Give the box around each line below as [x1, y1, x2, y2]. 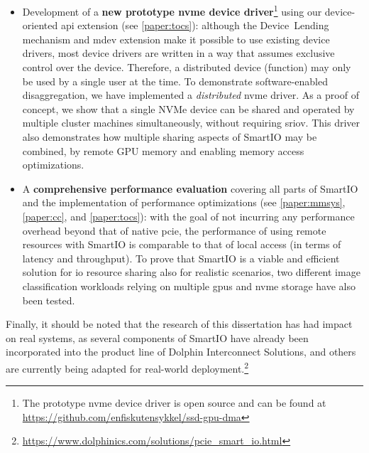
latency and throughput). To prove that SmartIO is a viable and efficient [22, 250, 340, 265]
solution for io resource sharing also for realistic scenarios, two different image [22, 265, 360, 279]
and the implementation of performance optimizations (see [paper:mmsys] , [22, 195, 346, 210]
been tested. [22, 292, 75, 307]
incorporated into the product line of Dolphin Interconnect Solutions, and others [6, 344, 356, 359]
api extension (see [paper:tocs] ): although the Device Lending [60, 18, 329, 33]
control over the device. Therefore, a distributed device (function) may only [22, 60, 351, 75]
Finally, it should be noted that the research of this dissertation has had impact [6, 316, 353, 331]
